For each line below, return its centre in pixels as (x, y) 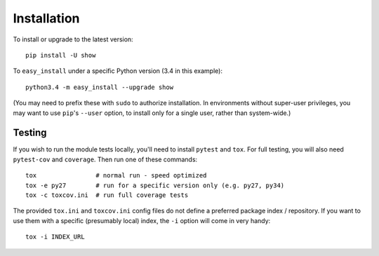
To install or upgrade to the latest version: (73, 39)
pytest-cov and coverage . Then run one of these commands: (105, 159)
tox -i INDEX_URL (55, 237)
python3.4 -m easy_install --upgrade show (100, 87)
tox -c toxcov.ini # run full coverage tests (107, 195)
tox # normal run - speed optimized (116, 176)
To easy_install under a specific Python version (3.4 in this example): (118, 71)
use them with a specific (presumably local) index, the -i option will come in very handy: (142, 220)
